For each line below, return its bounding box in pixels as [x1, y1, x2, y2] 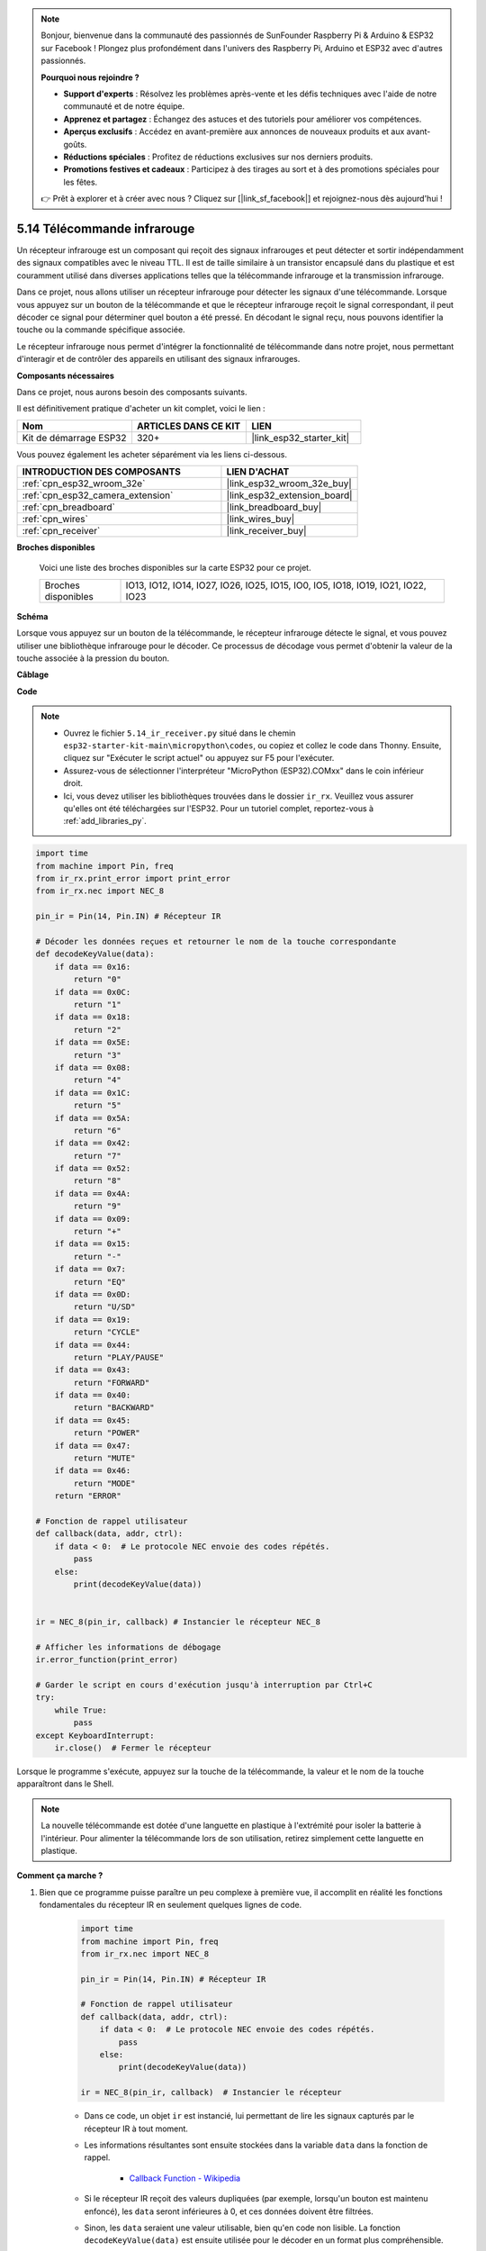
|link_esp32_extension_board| [226, 489, 353, 502]
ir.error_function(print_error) [35, 1655, 179, 1665]
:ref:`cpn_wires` [22, 513, 89, 526]
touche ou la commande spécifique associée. [16, 324, 185, 335]
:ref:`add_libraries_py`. [63, 816, 148, 827]
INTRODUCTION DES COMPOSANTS [22, 466, 182, 478]
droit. [63, 778, 84, 789]
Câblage [16, 669, 49, 680]
